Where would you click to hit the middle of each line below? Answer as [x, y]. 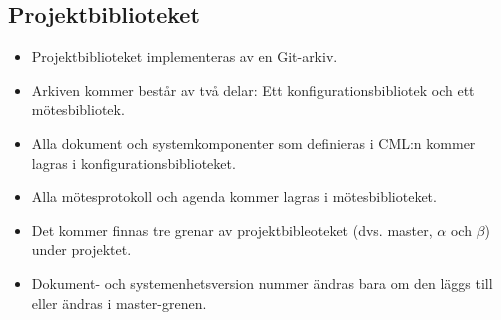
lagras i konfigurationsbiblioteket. [133, 162]
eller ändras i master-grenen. [119, 302]
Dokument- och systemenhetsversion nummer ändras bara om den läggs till [262, 282]
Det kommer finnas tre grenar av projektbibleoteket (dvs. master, [232, 229]
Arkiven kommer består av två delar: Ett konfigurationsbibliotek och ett [253, 89]
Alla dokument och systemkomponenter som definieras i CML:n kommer [253, 142]
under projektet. [81, 249]
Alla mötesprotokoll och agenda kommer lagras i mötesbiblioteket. [234, 196]
